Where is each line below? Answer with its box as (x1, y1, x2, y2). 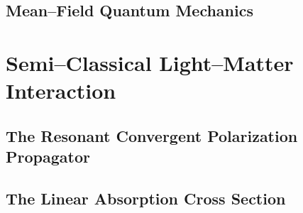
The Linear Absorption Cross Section (6, 187, 286, 209)
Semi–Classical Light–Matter (6, 48, 294, 77)
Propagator (6, 146, 90, 168)
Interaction (6, 76, 116, 105)
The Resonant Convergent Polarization (6, 124, 298, 146)
